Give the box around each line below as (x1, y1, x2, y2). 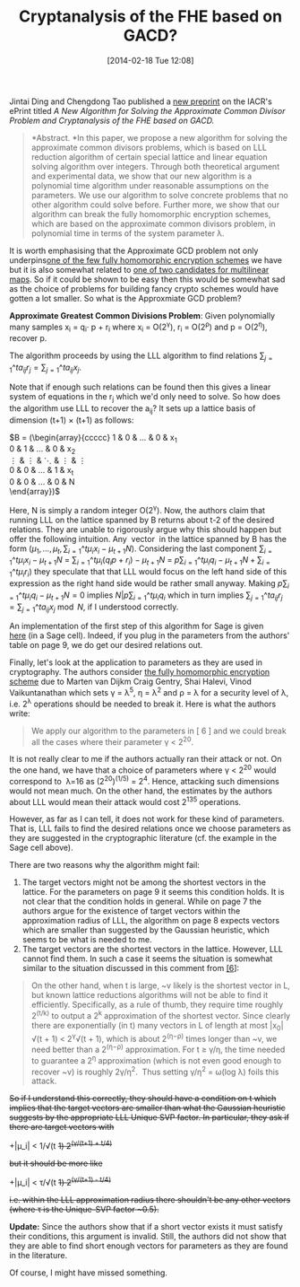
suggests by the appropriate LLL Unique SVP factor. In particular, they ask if (9, 1112, 289, 1123)
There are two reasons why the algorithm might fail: (9, 860, 200, 871)
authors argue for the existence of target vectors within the (21, 906, 241, 916)
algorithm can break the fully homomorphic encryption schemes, (30, 208, 271, 219)
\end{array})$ (9, 486, 61, 496)
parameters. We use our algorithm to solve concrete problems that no (30, 189, 288, 200)
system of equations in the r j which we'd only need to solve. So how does (9, 390, 280, 404)
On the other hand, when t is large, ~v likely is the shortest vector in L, (30, 980, 291, 991)
